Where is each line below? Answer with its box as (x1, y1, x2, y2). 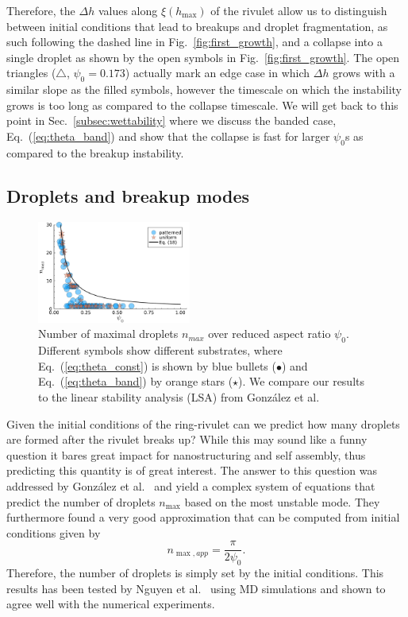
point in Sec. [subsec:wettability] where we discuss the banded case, (6, 112, 337, 129)
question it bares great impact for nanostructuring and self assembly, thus (6, 446, 366, 463)
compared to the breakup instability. (6, 144, 184, 161)
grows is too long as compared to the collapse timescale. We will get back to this (6, 96, 398, 113)
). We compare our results (238, 373, 365, 390)
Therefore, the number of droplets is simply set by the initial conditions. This (6, 565, 384, 581)
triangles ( (6, 64, 56, 81)
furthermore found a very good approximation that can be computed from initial (6, 509, 400, 526)
